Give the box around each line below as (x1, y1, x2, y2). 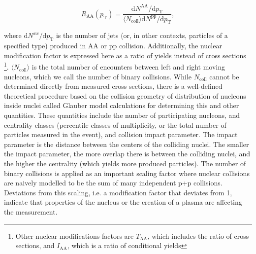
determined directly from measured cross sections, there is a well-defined (4, 81, 223, 91)
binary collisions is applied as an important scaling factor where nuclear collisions (4, 168, 250, 178)
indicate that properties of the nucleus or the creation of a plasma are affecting (4, 197, 242, 207)
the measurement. (4, 207, 58, 217)
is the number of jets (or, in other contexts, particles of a (56, 30, 228, 40)
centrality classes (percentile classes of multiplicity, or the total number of (4, 119, 226, 130)
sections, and (15, 240, 55, 251)
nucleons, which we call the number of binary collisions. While (4, 71, 192, 81)
